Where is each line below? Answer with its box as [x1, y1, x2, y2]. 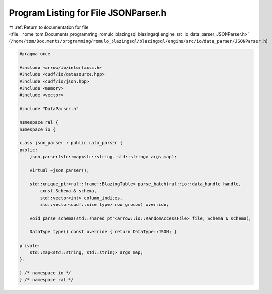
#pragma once [19, 51, 51, 57]
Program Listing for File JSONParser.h [9, 7, 167, 18]
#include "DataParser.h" [19, 106, 79, 112]
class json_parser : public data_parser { [19, 140, 123, 146]
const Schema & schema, [40, 188, 97, 194]
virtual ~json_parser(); [29, 167, 90, 173]
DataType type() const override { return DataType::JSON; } [29, 229, 177, 235]
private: [19, 243, 41, 249]
